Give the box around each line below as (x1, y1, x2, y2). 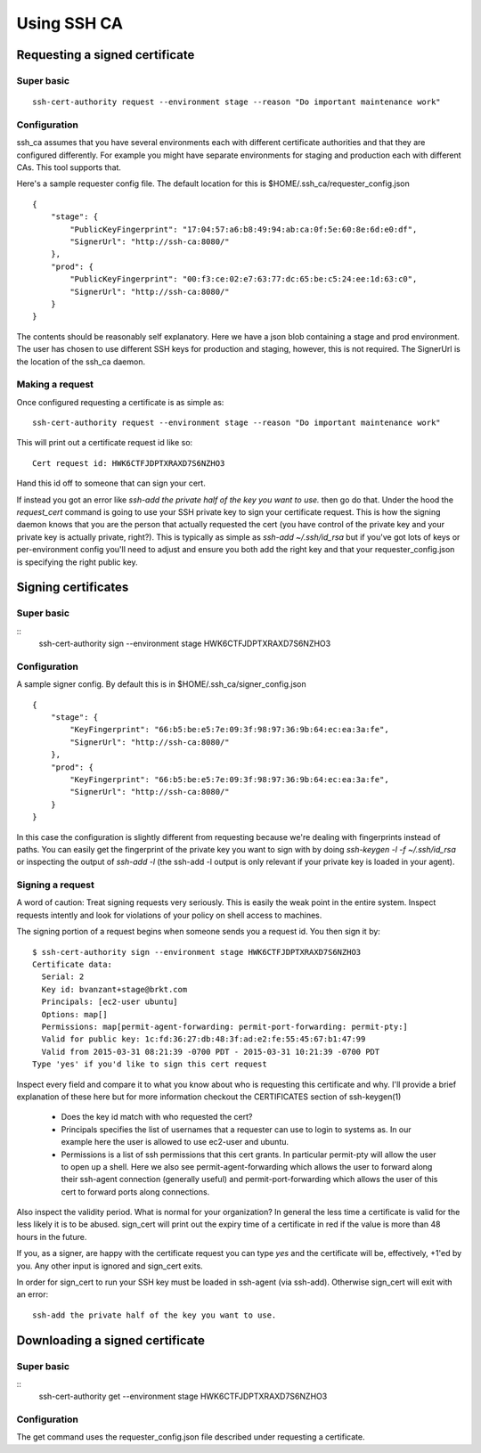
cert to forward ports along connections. (61, 1186, 210, 1197)
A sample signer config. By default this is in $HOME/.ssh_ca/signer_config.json (16, 679, 306, 690)
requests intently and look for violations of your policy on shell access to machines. (16, 910, 322, 920)
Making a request (16, 379, 94, 391)
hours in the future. (16, 1231, 87, 1242)
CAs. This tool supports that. (16, 162, 122, 173)
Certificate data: (32, 959, 113, 970)
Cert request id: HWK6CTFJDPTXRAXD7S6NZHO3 (32, 458, 225, 468)
